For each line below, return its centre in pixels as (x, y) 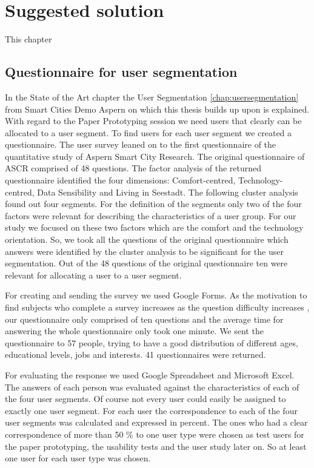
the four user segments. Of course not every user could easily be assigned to (145, 399)
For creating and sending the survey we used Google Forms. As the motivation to (156, 295)
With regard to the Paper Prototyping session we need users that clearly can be (153, 121)
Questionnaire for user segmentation (121, 72)
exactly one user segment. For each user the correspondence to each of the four (151, 410)
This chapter (28, 39)
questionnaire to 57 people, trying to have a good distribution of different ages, (152, 342)
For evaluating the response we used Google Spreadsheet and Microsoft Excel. (150, 374)
